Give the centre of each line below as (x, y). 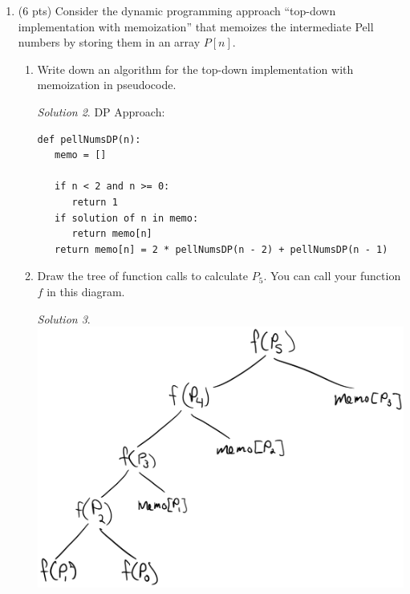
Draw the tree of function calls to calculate (143, 276)
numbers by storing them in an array (109, 42)
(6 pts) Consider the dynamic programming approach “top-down (177, 10)
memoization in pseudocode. (107, 85)
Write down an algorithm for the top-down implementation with (195, 69)
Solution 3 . (64, 318)
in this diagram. (86, 291)
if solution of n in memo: (127, 218)
